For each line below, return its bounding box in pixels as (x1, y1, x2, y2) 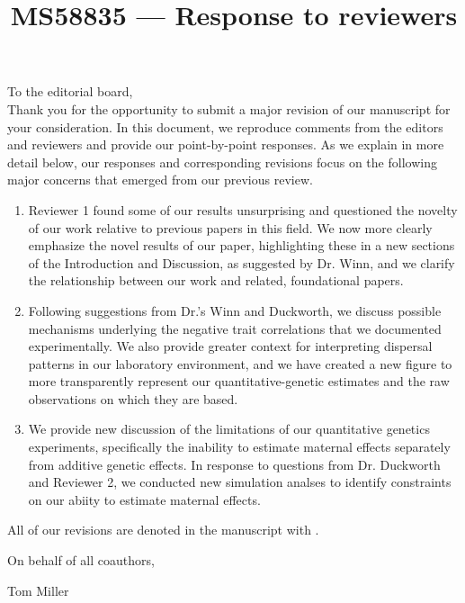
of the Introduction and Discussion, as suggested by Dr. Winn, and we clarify (28, 253, 455, 272)
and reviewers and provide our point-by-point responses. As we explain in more (7, 135, 444, 154)
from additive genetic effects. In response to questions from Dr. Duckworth (28, 454, 441, 473)
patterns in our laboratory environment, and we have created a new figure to (28, 354, 452, 373)
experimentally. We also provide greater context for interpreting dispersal (28, 337, 433, 355)
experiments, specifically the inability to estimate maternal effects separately (28, 437, 451, 456)
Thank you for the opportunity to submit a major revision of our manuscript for (7, 99, 451, 118)
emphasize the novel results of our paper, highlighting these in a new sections (28, 236, 455, 255)
